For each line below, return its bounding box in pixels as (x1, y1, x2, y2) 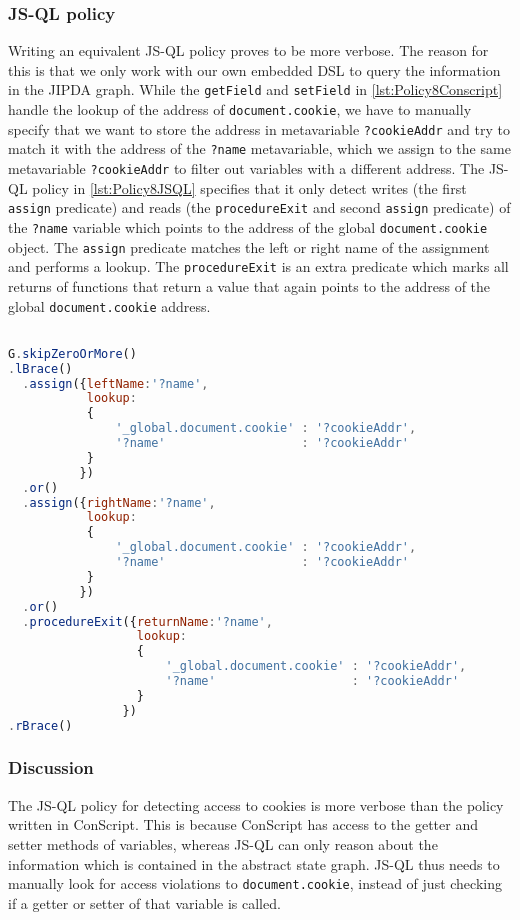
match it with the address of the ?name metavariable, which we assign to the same (8, 138, 511, 159)
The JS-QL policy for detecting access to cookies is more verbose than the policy (8, 794, 504, 815)
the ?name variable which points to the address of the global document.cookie (8, 216, 488, 237)
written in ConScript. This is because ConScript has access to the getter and (8, 814, 478, 835)
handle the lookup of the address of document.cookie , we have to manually (8, 99, 472, 120)
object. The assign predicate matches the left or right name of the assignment (8, 236, 490, 257)
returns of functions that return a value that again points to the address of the (8, 275, 491, 296)
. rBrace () (8, 718, 73, 733)
